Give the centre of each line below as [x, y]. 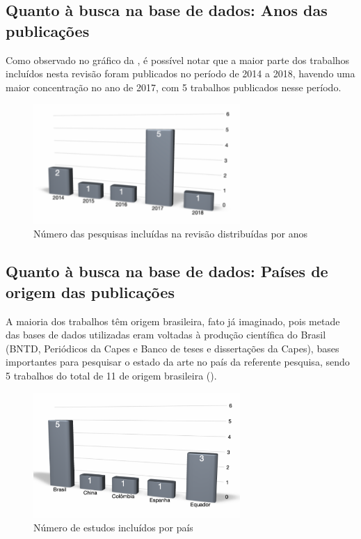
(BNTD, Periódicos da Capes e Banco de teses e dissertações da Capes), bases [173, 348]
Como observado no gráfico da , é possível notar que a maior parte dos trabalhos [178, 60]
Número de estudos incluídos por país [113, 528]
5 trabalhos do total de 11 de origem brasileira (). [111, 375]
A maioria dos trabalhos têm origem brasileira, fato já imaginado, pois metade [173, 321]
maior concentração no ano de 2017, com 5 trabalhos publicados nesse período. [174, 87]
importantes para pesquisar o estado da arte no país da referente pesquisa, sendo [178, 362]
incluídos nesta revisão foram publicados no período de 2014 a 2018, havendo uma [180, 73]
